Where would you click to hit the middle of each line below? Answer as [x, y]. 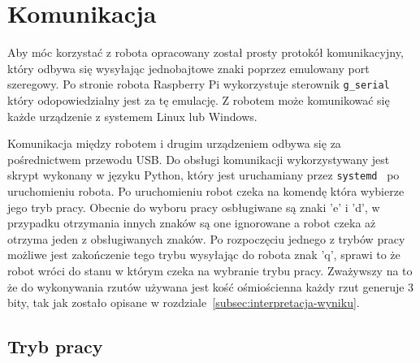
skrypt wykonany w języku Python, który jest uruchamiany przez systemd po [204, 175]
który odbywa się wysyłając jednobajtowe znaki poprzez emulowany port [188, 68]
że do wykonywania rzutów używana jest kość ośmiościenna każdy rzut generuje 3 [211, 286]
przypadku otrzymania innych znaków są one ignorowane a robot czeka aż [192, 223]
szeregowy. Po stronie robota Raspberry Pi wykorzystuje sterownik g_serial [199, 84]
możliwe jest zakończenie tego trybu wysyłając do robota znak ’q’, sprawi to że [204, 255]
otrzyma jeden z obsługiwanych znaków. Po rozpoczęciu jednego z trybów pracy [206, 238]
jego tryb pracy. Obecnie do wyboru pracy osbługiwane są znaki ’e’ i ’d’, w [194, 207]
